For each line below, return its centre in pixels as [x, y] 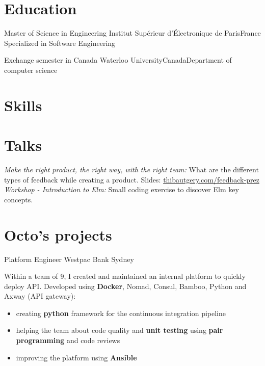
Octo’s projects [58, 234]
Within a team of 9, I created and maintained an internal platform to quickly [125, 276]
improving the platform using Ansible [76, 357]
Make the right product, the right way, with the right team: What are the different [131, 169]
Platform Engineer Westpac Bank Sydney [69, 259]
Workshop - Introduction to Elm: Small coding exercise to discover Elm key [122, 189]
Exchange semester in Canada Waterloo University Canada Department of [118, 60]
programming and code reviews [68, 340]
